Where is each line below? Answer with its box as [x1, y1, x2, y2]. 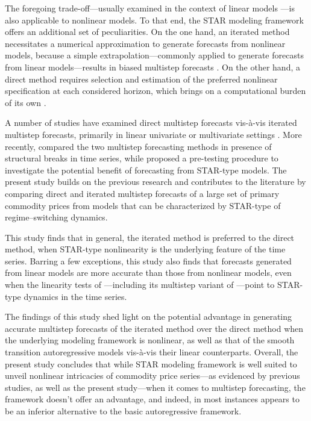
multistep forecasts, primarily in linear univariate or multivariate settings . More [5, 128, 302, 140]
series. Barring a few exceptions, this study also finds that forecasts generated [5, 254, 292, 267]
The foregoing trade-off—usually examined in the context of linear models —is [5, 2, 295, 14]
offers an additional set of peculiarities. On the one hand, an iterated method [5, 25, 290, 38]
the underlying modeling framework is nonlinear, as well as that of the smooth [5, 334, 295, 346]
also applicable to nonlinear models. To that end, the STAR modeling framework [5, 13, 304, 26]
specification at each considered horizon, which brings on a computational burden [5, 84, 306, 97]
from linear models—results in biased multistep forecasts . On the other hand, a [5, 60, 300, 73]
